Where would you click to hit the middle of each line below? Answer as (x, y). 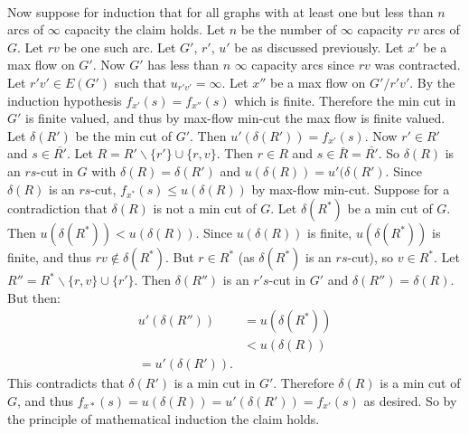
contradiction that (57, 208)
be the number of (289, 29)
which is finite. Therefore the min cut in (345, 100)
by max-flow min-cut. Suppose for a (351, 189)
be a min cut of (390, 208)
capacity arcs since (303, 65)
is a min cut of (420, 383)
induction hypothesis (65, 100)
